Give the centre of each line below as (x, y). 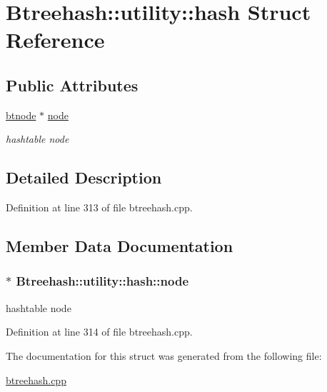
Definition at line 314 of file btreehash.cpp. (99, 332)
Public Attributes (72, 85)
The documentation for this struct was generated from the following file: (164, 355)
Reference (55, 40)
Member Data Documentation (120, 246)
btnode (21, 115)
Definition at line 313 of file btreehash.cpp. (99, 207)
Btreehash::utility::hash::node (102, 281)
